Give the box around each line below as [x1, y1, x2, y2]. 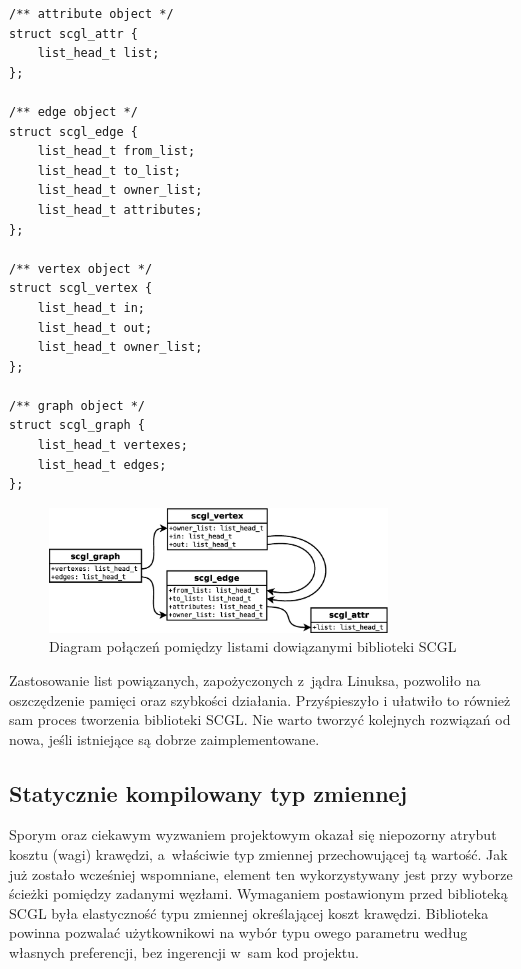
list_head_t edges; [37, 457, 167, 472]
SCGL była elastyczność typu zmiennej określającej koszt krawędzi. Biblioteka [9, 902, 489, 923]
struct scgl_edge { [9, 124, 138, 139]
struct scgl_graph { [9, 418, 146, 433]
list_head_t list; [37, 46, 160, 61]
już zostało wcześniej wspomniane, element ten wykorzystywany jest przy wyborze [9, 863, 513, 884]
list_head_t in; [37, 300, 146, 315]
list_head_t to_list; [37, 163, 181, 178]
